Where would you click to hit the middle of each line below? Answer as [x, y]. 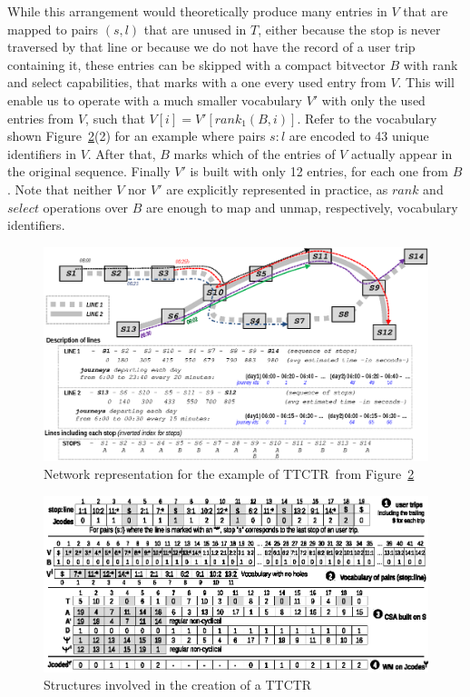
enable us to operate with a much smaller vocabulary [155, 100]
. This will [426, 82]
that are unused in [195, 29]
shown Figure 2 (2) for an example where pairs [137, 136]
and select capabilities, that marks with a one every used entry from [197, 82]
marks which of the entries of [255, 153]
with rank [431, 64]
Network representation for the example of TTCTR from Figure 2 [229, 473]
